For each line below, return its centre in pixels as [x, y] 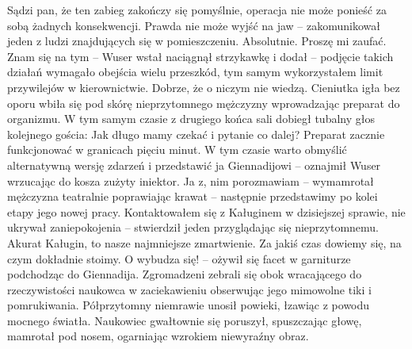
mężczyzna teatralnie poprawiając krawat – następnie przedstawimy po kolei [193, 196]
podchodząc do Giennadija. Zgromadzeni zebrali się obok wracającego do [185, 274]
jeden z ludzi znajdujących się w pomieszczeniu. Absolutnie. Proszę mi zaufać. [197, 41]
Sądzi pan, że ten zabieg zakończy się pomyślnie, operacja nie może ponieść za [197, 10]
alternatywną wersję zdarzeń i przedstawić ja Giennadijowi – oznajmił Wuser [194, 165]
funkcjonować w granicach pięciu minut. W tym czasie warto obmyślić [177, 150]
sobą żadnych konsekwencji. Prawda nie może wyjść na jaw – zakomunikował [194, 25]
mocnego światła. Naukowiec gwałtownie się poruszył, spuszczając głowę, [185, 320]
